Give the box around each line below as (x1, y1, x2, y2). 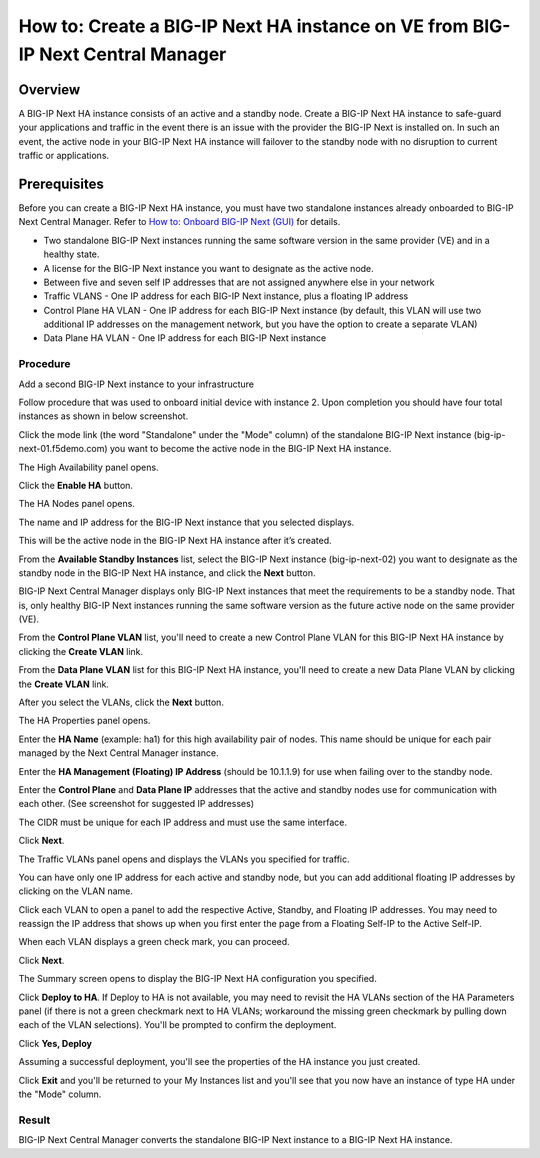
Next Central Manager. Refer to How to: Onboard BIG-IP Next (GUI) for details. (18, 216, 341, 228)
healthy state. (43, 248, 100, 260)
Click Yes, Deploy (18, 1037, 92, 1049)
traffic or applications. (18, 150, 110, 162)
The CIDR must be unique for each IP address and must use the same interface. (18, 816, 347, 828)
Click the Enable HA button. (18, 479, 134, 491)
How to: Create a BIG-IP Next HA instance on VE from (18, 15, 469, 37)
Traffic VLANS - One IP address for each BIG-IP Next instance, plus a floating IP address (43, 290, 409, 302)
